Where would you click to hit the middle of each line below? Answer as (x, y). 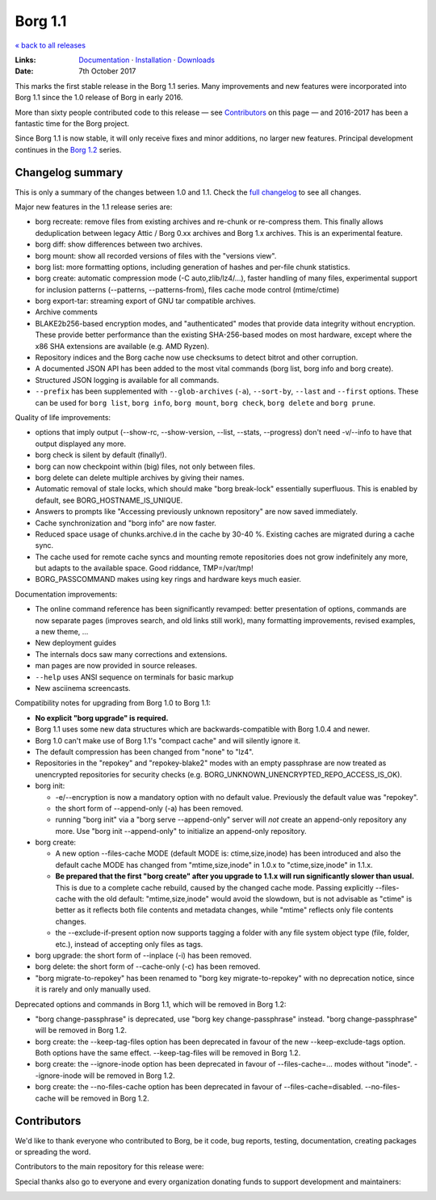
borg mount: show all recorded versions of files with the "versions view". (156, 255)
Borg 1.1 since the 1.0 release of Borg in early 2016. (99, 98)
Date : (24, 71)
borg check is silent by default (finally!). (101, 455)
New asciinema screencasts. (83, 688)
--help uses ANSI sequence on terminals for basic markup (134, 677)
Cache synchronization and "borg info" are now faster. (126, 523)
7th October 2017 (107, 71)
